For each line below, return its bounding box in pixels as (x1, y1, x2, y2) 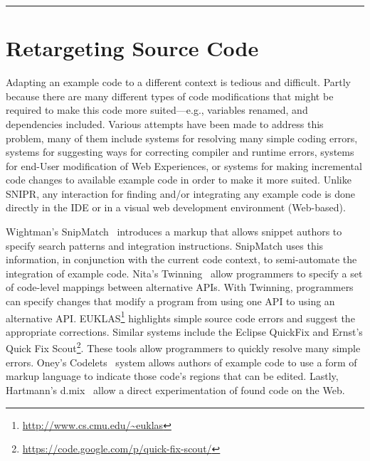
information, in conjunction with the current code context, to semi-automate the (6, 252, 357, 267)
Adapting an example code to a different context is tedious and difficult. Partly (6, 75, 351, 90)
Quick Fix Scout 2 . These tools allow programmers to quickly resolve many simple (6, 339, 361, 356)
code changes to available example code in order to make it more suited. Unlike (6, 172, 351, 187)
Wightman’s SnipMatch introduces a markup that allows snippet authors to (6, 224, 342, 239)
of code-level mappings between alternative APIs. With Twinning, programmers (6, 280, 354, 295)
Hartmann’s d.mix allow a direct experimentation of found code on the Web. (6, 382, 345, 397)
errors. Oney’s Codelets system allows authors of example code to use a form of (6, 354, 357, 369)
